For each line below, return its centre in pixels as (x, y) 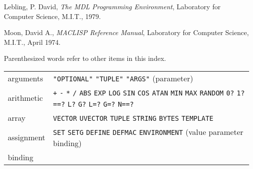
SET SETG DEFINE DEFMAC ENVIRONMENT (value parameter (148, 131)
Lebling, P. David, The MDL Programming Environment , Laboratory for (112, 6)
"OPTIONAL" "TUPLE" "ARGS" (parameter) (123, 78)
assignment (27, 137)
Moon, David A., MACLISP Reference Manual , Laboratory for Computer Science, (126, 32)
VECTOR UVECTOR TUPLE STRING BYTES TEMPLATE (133, 118)
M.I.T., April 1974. (32, 42)
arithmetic (26, 98)
